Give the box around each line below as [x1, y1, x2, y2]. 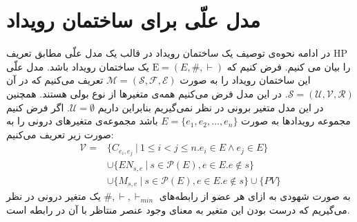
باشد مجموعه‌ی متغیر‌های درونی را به [6, 113, 158, 128]
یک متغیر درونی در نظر [6, 189, 101, 203]
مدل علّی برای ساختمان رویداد [6, 6, 260, 34]
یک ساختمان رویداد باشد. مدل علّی [6, 59, 149, 73]
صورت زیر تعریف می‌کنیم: [6, 127, 114, 141]
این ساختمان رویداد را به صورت [180, 73, 311, 87]
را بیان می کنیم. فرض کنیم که [226, 59, 351, 73]
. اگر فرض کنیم [6, 100, 70, 114]
